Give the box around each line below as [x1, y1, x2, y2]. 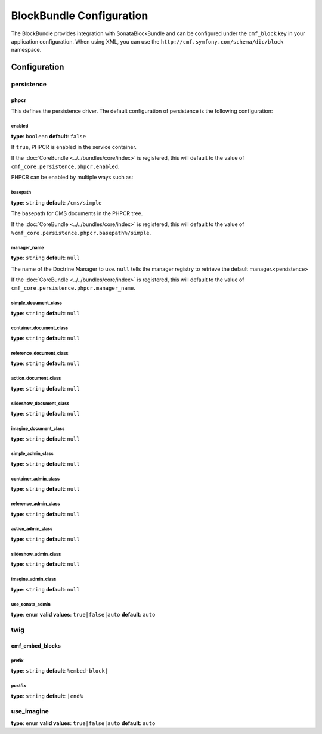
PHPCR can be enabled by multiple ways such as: [11, 174, 134, 181]
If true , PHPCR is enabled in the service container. [11, 144, 137, 151]
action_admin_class [11, 526, 53, 532]
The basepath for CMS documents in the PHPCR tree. [11, 210, 143, 217]
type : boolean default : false [11, 132, 86, 140]
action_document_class [11, 376, 61, 382]
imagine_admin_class [11, 576, 57, 583]
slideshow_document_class [11, 400, 70, 407]
